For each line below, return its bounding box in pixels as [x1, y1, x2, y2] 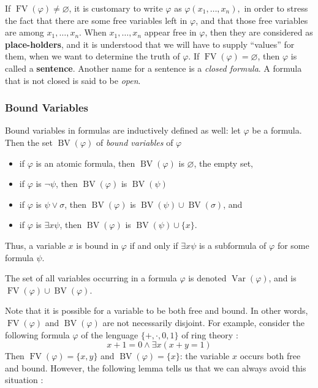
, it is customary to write [69, 2, 163, 14]
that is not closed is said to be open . [5, 74, 141, 86]
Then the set [5, 135, 53, 148]
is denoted [188, 272, 227, 284]
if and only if [129, 238, 178, 251]
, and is [268, 272, 297, 284]
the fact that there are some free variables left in [5, 13, 187, 26]
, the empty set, [194, 156, 253, 169]
